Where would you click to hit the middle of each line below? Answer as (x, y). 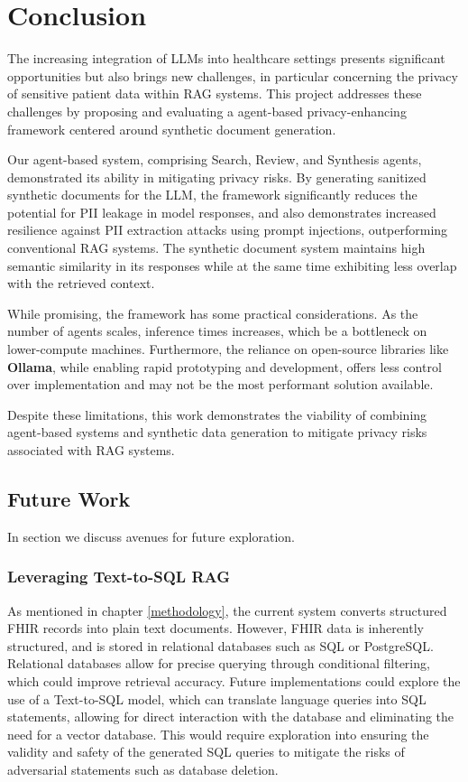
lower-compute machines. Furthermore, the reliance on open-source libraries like (228, 349)
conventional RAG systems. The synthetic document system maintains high (216, 248)
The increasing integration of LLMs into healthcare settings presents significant (226, 58)
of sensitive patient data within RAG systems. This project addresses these (215, 93)
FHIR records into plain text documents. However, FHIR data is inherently (216, 628)
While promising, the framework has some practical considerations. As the (213, 313)
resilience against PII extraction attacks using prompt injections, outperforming (228, 230)
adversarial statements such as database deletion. (143, 769)
